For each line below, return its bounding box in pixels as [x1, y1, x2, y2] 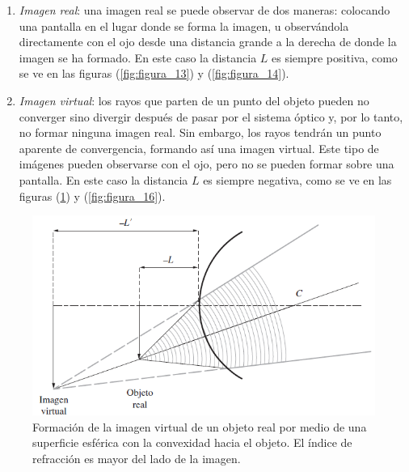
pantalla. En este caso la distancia [19, 171, 188, 188]
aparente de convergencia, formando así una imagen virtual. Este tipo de [19, 139, 379, 156]
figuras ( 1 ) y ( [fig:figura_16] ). [19, 187, 166, 204]
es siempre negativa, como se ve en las [203, 171, 392, 188]
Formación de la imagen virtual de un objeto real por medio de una [32, 418, 367, 435]
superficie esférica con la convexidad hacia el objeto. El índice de [32, 434, 352, 451]
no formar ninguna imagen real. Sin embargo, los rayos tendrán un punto [19, 124, 382, 141]
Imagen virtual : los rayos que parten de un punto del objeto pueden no [19, 91, 369, 108]
